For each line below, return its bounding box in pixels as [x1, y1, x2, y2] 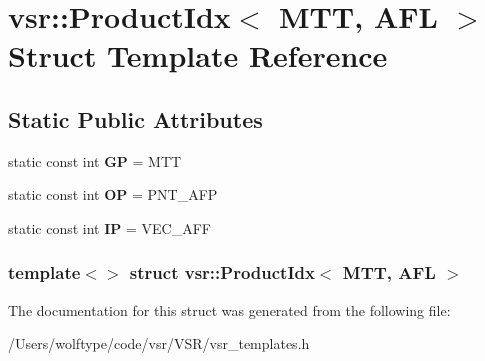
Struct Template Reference [8, 35, 388, 76]
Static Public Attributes [8, 103, 263, 134]
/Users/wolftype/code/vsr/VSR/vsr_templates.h [8, 333, 310, 354]
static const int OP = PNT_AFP [8, 184, 218, 205]
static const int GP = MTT [8, 150, 182, 171]
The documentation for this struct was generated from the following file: [8, 299, 451, 320]
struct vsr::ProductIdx [129, 260, 315, 285]
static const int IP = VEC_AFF [8, 217, 211, 238]
